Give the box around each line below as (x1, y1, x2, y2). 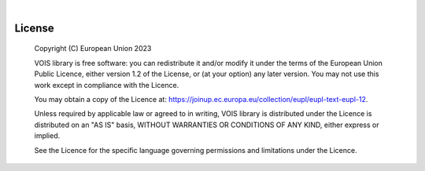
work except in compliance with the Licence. (34, 80, 179, 89)
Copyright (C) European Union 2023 (34, 44, 152, 53)
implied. (34, 131, 61, 140)
